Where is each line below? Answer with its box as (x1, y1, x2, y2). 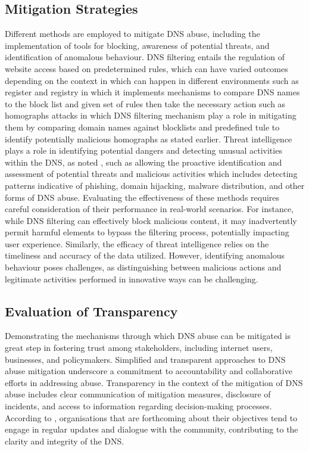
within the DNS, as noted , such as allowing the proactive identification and (5, 155, 282, 168)
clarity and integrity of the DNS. (5, 434, 124, 447)
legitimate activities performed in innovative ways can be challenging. (5, 272, 258, 285)
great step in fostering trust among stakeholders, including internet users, (5, 341, 273, 354)
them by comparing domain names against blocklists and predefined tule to (5, 120, 280, 133)
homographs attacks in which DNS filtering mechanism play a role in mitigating (5, 109, 296, 122)
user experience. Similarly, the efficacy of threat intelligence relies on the (5, 237, 269, 250)
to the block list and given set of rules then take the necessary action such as (5, 97, 286, 110)
